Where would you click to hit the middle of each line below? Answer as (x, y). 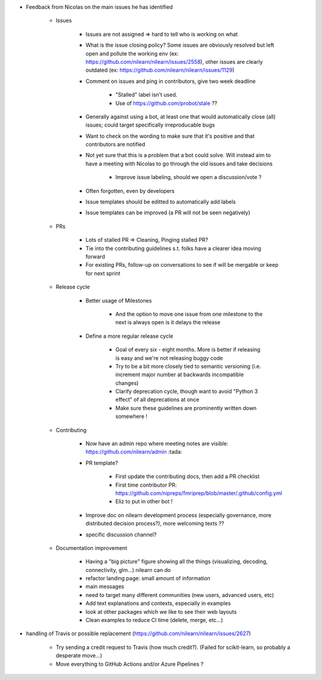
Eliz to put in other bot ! (144, 501)
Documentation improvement (92, 548)
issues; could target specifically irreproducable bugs (150, 125)
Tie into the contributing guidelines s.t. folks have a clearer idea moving (174, 248)
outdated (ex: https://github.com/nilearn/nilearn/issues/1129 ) (160, 70)
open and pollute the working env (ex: (132, 53)
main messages (105, 587)
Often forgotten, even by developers (130, 190)
